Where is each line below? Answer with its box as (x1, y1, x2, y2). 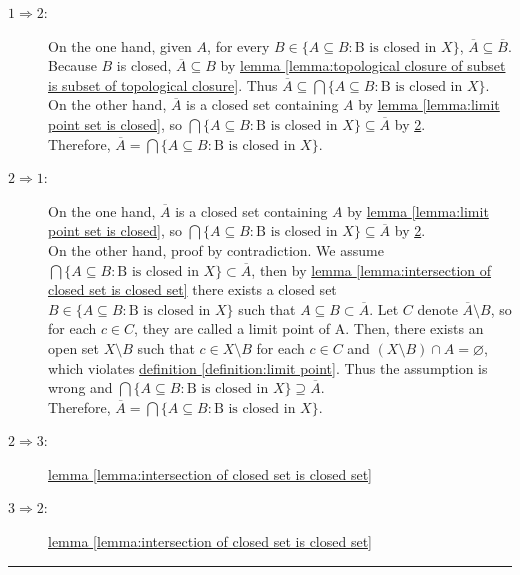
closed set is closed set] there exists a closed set (48, 279, 337, 300)
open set (48, 337, 100, 358)
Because (48, 55, 97, 76)
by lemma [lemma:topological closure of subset (220, 55, 506, 76)
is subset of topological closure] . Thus (48, 74, 278, 95)
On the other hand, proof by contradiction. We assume (48, 239, 384, 260)
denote (417, 298, 458, 319)
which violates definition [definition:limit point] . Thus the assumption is (48, 357, 488, 378)
